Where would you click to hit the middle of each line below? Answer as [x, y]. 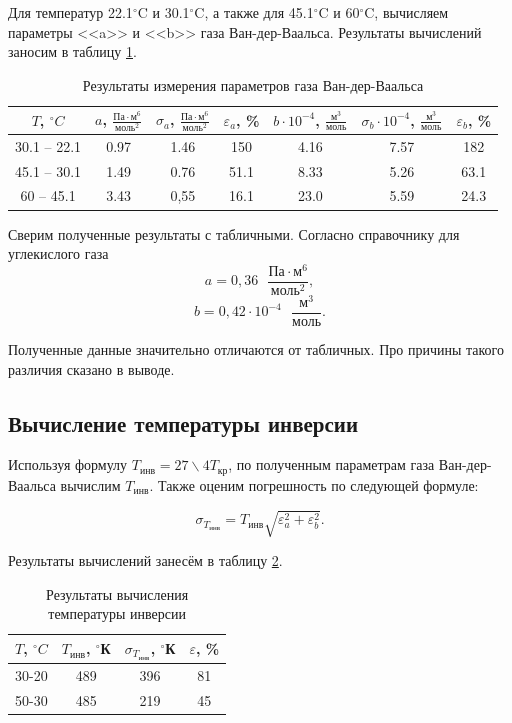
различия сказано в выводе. [91, 368]
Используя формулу [68, 464]
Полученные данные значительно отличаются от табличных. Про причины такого [256, 349]
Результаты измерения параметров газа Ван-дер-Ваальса [253, 84]
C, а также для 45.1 [254, 12]
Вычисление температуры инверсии [183, 422]
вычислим [90, 484]
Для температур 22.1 [70, 12]
